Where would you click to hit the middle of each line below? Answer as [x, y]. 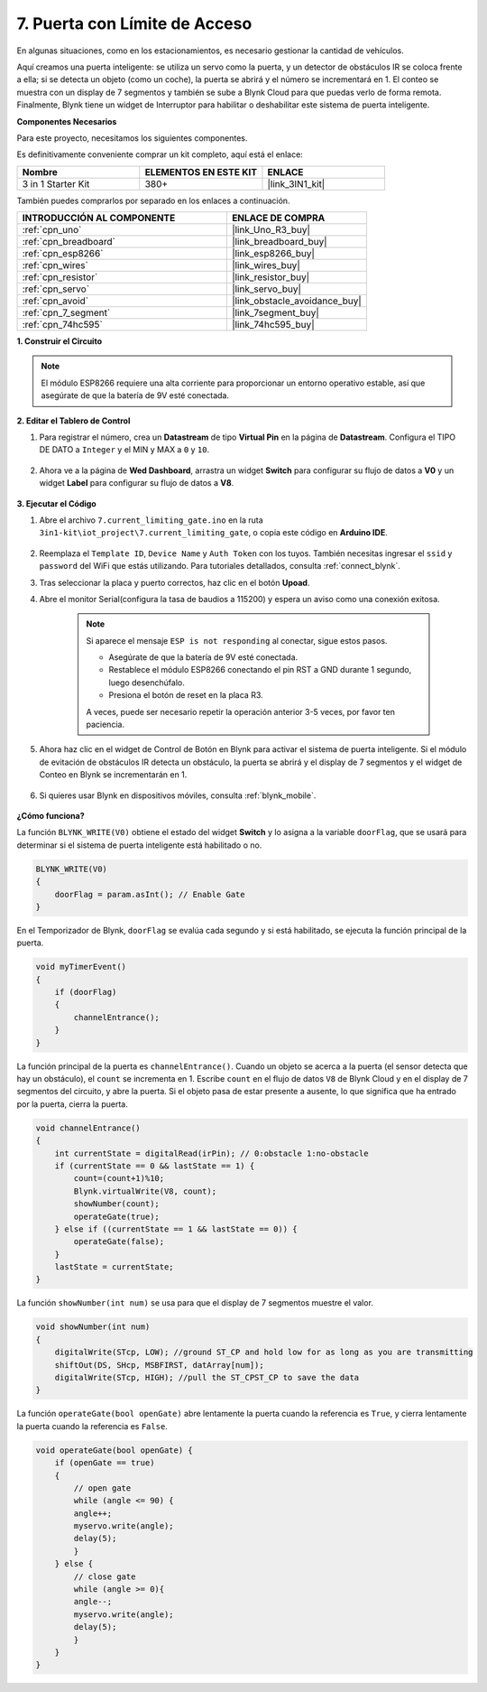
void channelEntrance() [88, 1128]
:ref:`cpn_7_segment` [66, 313]
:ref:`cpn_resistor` [60, 277]
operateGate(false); [119, 1242]
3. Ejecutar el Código [56, 503]
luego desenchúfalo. [147, 683]
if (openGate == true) [105, 1463]
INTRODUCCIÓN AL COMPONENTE [99, 218]
